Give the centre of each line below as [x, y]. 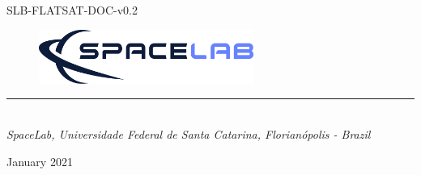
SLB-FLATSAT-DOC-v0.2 [72, 10]
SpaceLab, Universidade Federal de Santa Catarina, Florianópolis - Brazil [189, 133]
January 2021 [40, 161]
